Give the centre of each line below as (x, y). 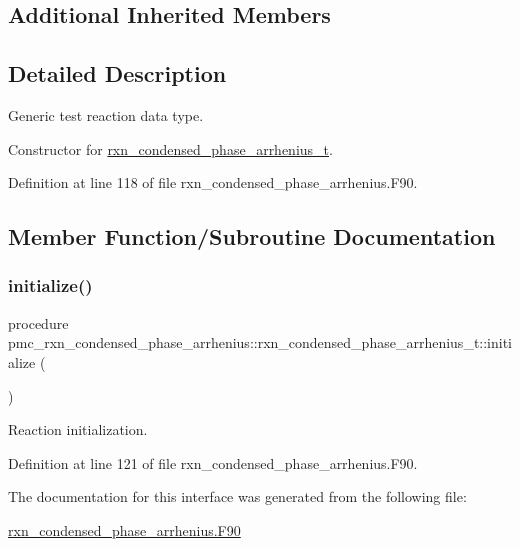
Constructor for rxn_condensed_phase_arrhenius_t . (170, 148)
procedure (38, 322)
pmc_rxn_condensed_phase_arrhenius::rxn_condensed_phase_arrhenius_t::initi (260, 342)
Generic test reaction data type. (106, 114)
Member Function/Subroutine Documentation (252, 236)
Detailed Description (117, 73)
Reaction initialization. (78, 429)
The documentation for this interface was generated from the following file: (237, 496)
